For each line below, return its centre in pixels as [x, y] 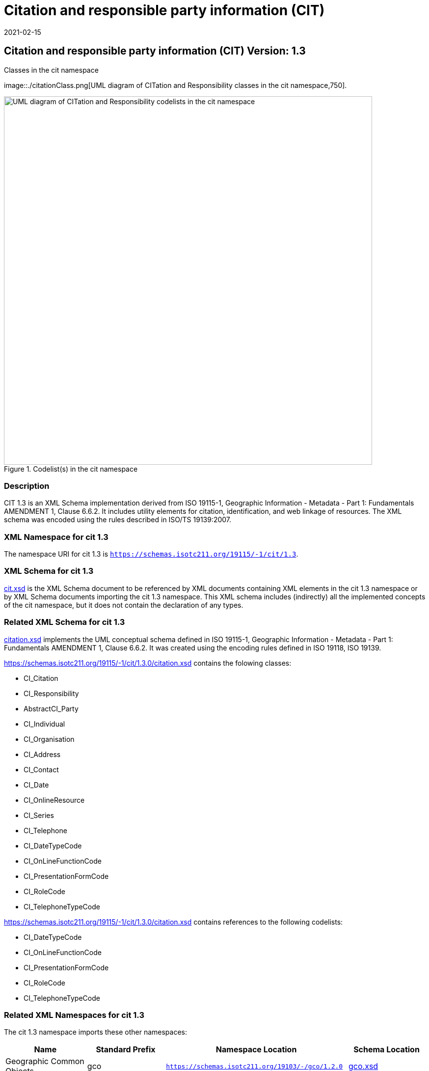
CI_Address [42, 754]
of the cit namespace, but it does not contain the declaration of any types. [124, 605]
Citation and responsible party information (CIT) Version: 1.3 [155, 51]
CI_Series [39, 815]
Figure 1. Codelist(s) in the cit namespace [71, 469]
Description [27, 486]
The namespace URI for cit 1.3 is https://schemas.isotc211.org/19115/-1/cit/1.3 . [151, 554]
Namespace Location [256, 1050]
